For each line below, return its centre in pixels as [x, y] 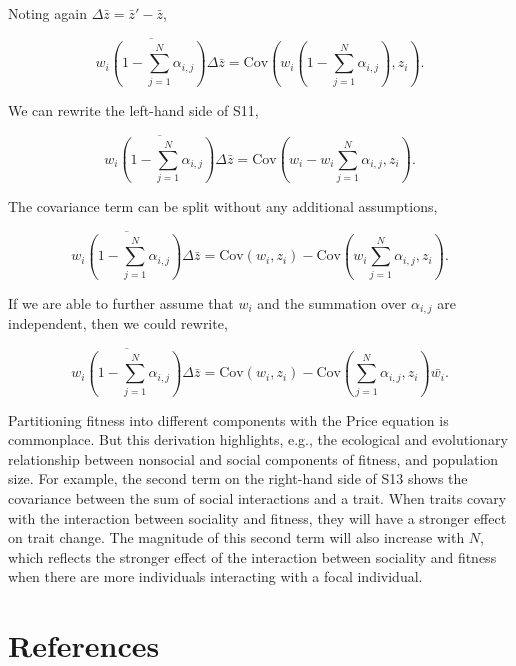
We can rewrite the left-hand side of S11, [133, 109]
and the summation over [332, 302]
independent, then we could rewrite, [118, 323]
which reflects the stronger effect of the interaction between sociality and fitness [252, 556]
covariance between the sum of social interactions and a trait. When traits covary [257, 497]
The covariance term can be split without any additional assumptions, [223, 206]
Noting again [47, 13]
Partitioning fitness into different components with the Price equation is [228, 419]
